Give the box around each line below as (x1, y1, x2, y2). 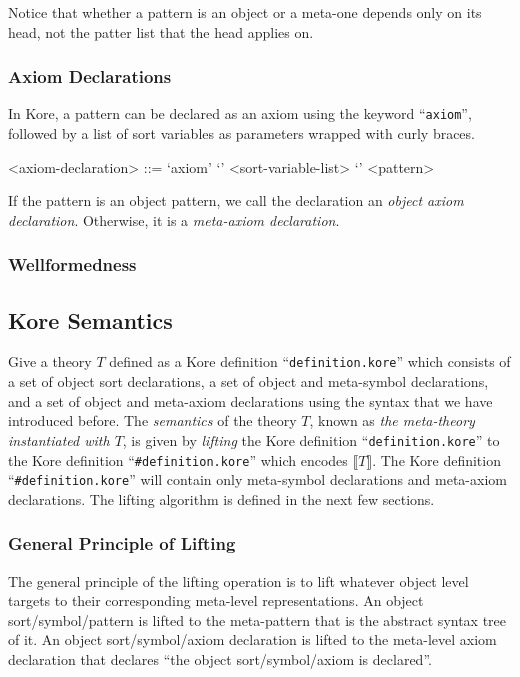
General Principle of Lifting (8, 531, 236, 556)
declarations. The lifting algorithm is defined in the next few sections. (8, 488, 435, 509)
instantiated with (8, 429, 110, 450)
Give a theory (8, 351, 92, 372)
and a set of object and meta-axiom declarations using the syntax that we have (8, 390, 493, 411)
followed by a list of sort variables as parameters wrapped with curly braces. (8, 123, 475, 144)
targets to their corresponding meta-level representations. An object (8, 590, 424, 611)
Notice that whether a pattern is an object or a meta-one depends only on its (8, 2, 482, 22)
